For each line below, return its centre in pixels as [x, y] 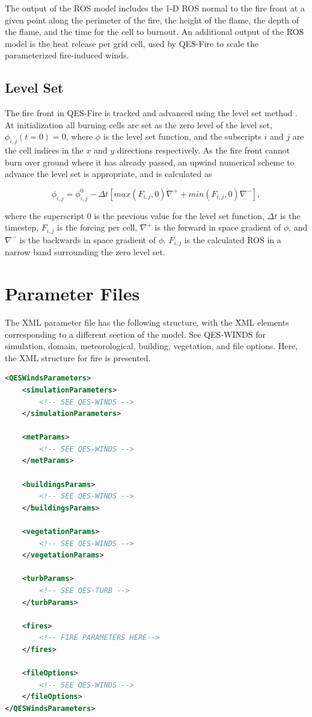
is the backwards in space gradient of [87, 239]
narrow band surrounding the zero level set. [85, 252]
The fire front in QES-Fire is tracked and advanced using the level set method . [151, 113]
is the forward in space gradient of [218, 227]
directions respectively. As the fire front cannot [203, 150]
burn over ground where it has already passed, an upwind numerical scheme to [150, 162]
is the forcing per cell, [97, 227]
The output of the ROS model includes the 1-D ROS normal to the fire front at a [155, 8]
